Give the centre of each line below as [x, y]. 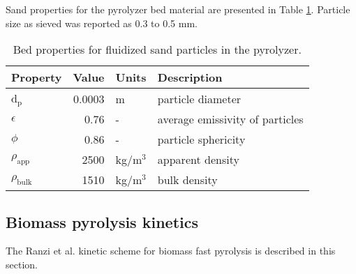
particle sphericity [201, 139]
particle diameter [199, 98]
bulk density [187, 180]
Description [190, 77]
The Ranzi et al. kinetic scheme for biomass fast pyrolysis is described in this [171, 251]
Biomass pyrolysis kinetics [102, 221]
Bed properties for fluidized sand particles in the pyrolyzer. [157, 50]
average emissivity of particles [230, 119]
